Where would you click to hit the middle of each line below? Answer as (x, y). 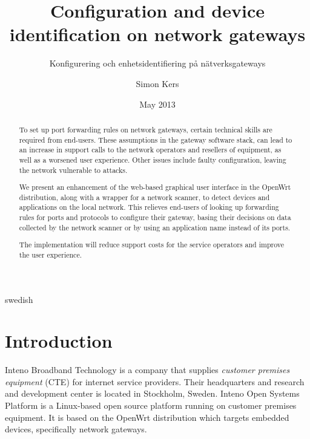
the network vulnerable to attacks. (73, 170)
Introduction (59, 341)
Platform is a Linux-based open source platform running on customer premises (151, 405)
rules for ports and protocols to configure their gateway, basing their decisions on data (155, 217)
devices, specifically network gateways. (76, 429)
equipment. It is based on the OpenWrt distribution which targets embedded (147, 417)
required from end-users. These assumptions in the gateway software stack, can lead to (156, 139)
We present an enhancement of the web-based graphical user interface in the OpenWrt (155, 187)
